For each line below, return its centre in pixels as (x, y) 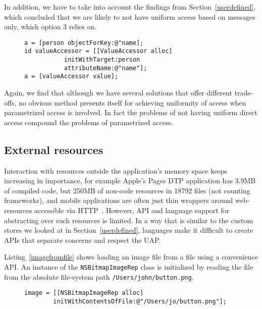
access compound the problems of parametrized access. (89, 122)
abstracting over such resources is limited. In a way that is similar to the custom (129, 220)
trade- (244, 93)
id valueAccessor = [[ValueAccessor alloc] (98, 51)
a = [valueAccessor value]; (71, 76)
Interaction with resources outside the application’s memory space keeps (116, 170)
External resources (54, 149)
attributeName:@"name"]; (106, 68)
